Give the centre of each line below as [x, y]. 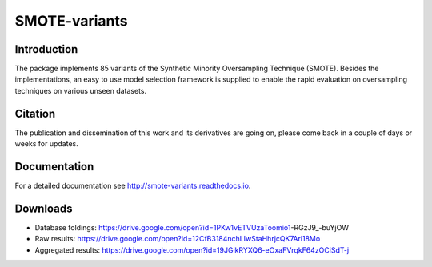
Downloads [44, 208]
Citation [35, 113]
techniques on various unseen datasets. [81, 90]
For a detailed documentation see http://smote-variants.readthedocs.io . [133, 186]
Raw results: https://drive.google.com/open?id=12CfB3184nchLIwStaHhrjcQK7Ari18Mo [178, 239]
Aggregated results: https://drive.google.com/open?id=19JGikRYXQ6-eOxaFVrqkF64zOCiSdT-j [192, 250]
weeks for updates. [47, 144]
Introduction [46, 49]
